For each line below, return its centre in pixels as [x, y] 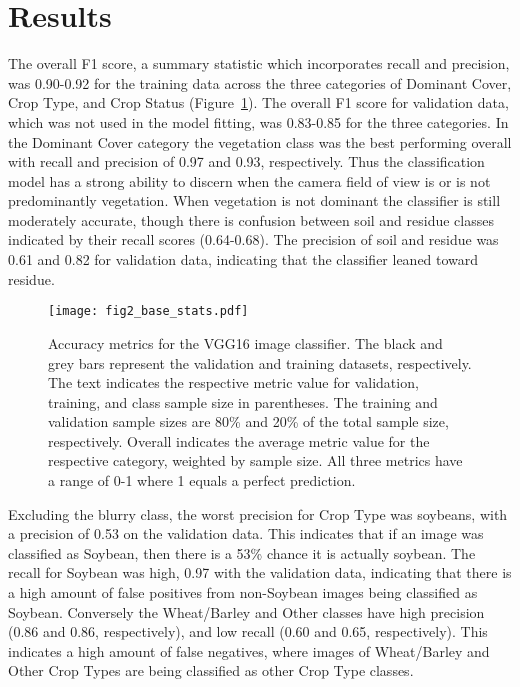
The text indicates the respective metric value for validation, [233, 382]
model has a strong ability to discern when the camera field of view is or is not [249, 180]
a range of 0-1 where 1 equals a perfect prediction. [202, 480]
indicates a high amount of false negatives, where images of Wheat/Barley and [249, 650]
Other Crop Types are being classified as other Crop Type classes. [211, 670]
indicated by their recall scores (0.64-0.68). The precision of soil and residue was [253, 239]
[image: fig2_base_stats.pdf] [148, 311]
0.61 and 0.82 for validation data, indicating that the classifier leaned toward [243, 259]
